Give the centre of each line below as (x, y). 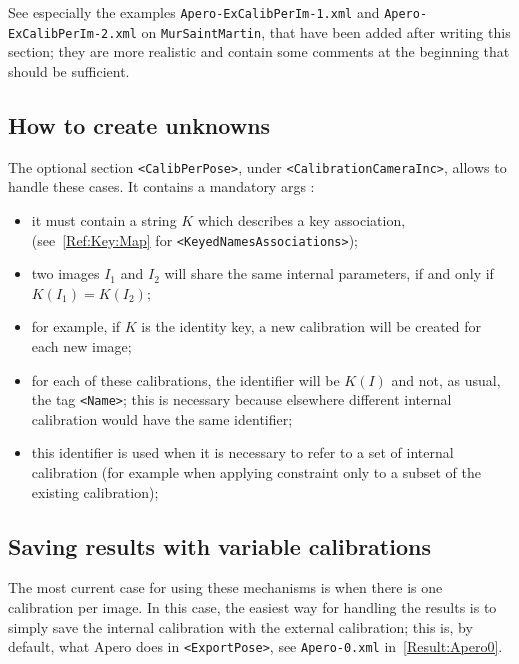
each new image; (81, 345)
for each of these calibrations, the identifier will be (185, 379)
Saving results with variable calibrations (219, 545)
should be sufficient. (69, 70)
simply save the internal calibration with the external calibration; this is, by (240, 626)
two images (65, 273)
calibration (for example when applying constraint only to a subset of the (256, 472)
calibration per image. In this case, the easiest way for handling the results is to (252, 607)
